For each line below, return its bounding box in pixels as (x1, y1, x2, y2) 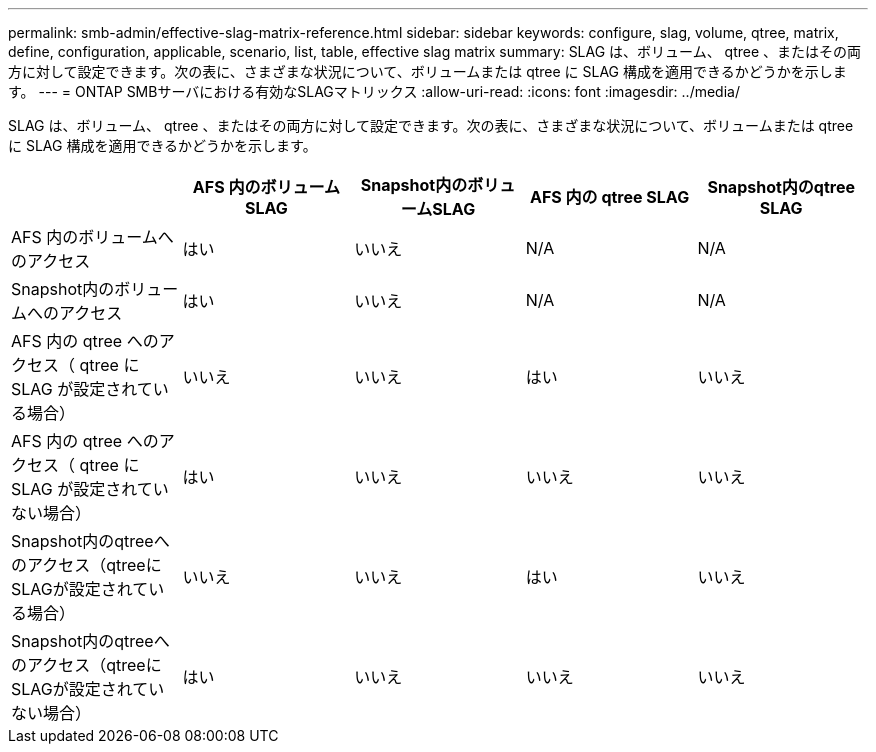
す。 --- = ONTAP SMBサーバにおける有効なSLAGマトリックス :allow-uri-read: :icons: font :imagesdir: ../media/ (8, 83, 740, 100)
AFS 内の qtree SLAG (530, 187, 690, 207)
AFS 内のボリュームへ (11, 227, 174, 247)
